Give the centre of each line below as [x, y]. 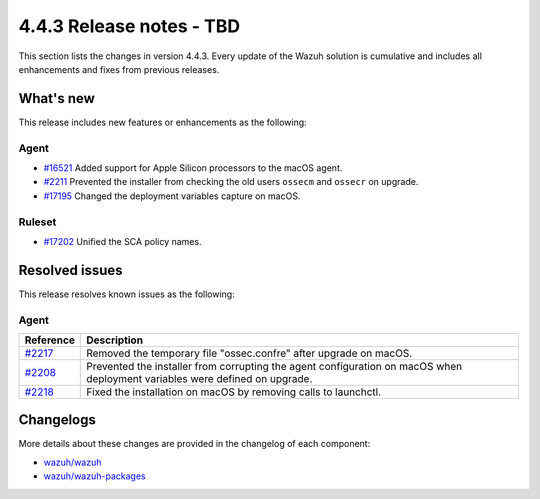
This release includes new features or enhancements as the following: [162, 122]
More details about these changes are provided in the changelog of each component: [194, 444]
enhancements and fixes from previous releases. [119, 69]
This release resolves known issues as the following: [126, 294]
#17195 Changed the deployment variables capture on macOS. [172, 196]
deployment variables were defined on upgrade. [199, 378]
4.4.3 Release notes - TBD [129, 26]
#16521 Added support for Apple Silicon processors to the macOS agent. [193, 167]
